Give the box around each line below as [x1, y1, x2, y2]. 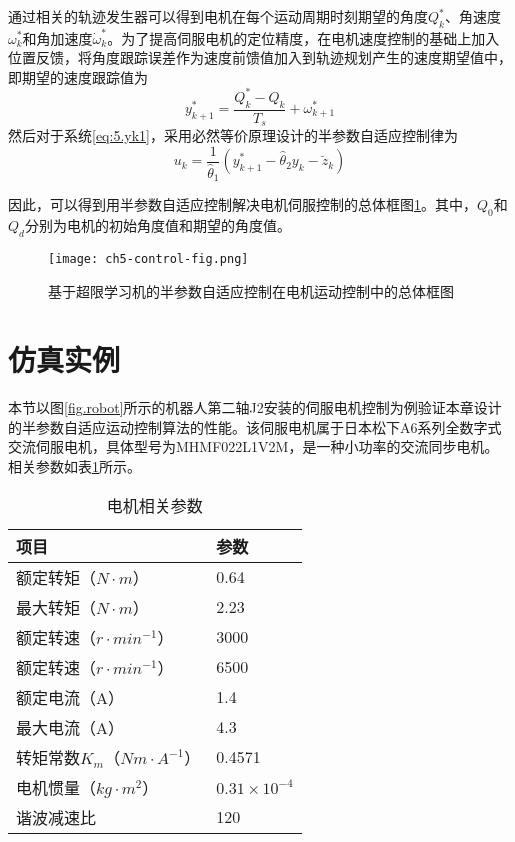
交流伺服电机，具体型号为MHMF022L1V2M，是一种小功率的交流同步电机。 [8, 436, 499, 457]
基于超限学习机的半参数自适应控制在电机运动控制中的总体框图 [48, 280, 454, 301]
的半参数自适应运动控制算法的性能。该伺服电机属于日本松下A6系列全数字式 [8, 416, 502, 437]
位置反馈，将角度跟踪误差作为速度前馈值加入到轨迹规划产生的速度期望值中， [8, 47, 512, 68]
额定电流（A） [16, 685, 125, 709]
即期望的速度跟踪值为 [8, 66, 148, 87]
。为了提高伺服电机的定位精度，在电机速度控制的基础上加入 [107, 27, 500, 48]
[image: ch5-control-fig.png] [48, 251, 249, 266]
